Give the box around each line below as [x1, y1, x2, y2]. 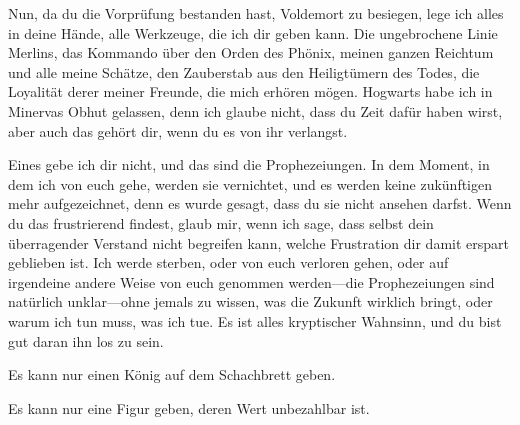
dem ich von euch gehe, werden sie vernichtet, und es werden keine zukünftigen [8, 173, 493, 194]
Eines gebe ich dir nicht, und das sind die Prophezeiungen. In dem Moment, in [8, 154, 490, 175]
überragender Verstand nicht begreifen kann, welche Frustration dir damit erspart [8, 232, 509, 253]
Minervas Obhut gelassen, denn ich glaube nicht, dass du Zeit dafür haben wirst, [8, 100, 503, 121]
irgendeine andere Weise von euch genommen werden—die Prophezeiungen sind [8, 271, 495, 292]
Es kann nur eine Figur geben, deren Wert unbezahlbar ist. [8, 397, 370, 418]
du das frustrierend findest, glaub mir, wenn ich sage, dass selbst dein [8, 212, 434, 233]
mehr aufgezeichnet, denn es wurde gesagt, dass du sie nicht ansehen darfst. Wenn [8, 193, 512, 214]
